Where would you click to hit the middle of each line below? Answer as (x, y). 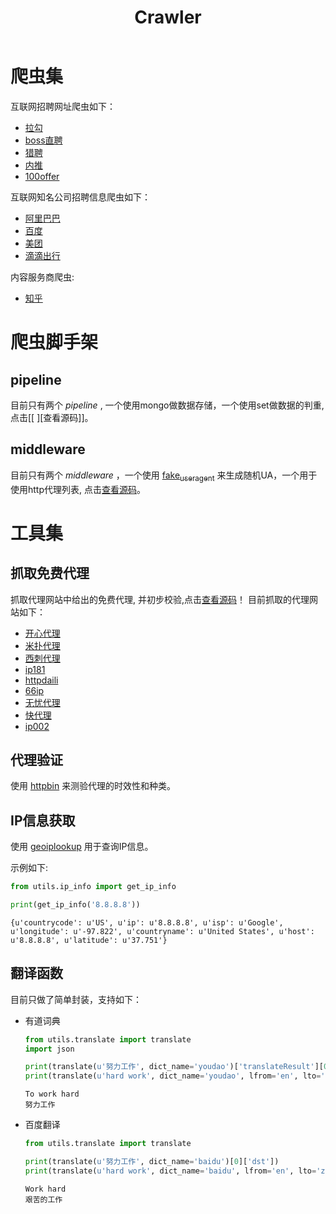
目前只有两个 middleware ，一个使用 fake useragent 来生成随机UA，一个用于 (164, 476)
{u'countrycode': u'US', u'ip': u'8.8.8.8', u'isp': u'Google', (147, 922)
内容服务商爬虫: (42, 277)
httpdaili (41, 680)
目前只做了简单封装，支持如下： (76, 999)
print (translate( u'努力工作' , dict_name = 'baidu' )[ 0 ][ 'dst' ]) (152, 1162)
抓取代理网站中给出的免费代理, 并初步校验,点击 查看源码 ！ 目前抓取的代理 (160, 599)
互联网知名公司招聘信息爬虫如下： (80, 197)
